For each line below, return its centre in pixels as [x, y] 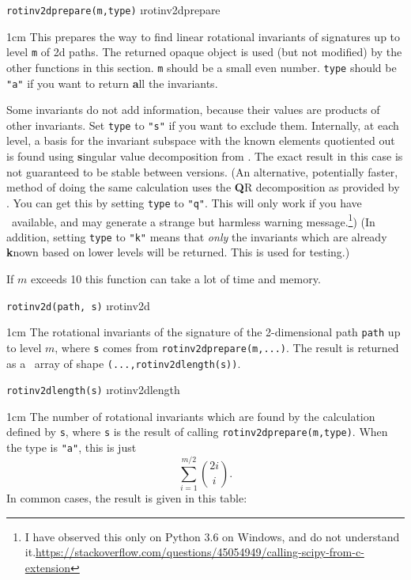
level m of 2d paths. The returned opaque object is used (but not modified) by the [204, 52]
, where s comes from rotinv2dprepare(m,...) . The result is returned [227, 347]
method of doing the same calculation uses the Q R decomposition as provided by [203, 187]
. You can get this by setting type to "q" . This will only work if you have [184, 202]
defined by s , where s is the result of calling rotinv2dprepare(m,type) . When [197, 432]
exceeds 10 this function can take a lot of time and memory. [175, 279]
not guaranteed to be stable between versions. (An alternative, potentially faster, [202, 171]
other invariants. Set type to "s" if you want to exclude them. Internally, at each [203, 125]
